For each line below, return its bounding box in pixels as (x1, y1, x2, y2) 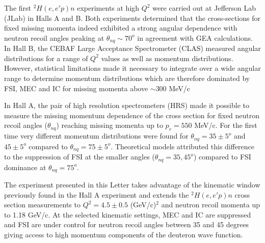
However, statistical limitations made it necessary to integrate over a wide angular (4, 63, 261, 73)
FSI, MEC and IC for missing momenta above (4, 83, 148, 93)
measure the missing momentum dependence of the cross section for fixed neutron (4, 110, 260, 120)
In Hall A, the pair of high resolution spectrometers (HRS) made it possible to (4, 100, 250, 111)
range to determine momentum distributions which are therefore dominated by (4, 73, 250, 84)
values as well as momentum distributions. (101, 52, 233, 63)
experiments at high (77, 3, 140, 13)
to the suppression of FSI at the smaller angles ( (4, 151, 155, 162)
